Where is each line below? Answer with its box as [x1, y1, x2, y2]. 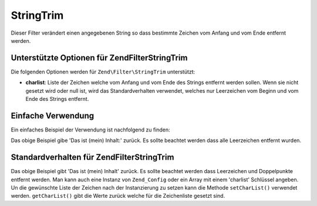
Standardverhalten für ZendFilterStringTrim [11, 153, 174, 163]
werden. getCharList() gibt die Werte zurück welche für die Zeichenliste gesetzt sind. [11, 193, 225, 200]
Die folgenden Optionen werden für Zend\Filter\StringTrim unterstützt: [11, 68, 195, 75]
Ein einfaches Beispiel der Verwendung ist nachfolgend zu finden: [11, 126, 170, 133]
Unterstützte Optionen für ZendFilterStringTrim [11, 53, 188, 63]
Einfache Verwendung [11, 110, 95, 120]
